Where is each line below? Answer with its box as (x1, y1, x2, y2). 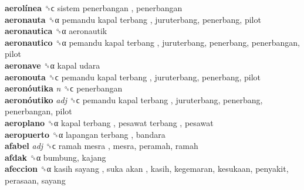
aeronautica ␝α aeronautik (5, 25, 107, 37)
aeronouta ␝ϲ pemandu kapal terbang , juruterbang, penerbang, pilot (5, 70, 261, 83)
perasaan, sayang (5, 174, 66, 186)
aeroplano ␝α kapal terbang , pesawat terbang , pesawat (5, 116, 214, 128)
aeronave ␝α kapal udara (5, 59, 100, 71)
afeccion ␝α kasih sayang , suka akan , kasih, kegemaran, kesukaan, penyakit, (5, 162, 289, 175)
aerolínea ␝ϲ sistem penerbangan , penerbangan (5, 2, 183, 13)
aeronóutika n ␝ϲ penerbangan (5, 82, 123, 94)
